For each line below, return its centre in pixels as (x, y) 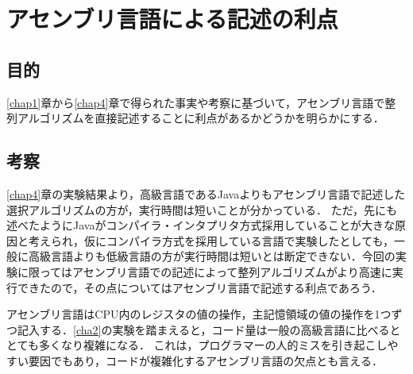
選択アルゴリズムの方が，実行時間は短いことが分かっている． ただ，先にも (202, 209)
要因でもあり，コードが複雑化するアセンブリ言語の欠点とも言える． (205, 360)
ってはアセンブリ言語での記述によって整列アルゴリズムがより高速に (216, 271)
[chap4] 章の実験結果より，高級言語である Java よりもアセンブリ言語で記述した (206, 193)
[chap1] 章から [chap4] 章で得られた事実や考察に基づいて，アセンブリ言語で (196, 102)
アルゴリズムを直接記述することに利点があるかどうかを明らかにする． (201, 118)
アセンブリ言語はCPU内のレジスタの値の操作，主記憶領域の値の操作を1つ (199, 314)
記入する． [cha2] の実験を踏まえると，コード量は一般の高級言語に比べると (209, 329)
